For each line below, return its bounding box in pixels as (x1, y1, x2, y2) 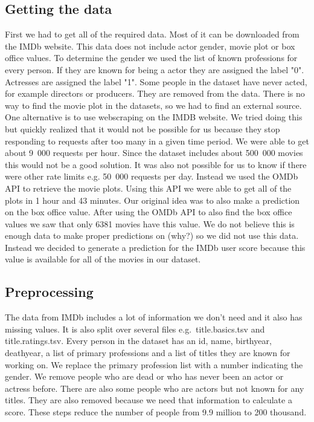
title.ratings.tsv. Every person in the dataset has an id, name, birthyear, (5, 334, 272, 347)
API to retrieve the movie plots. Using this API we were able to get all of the (5, 181, 292, 194)
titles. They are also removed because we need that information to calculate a (5, 394, 292, 406)
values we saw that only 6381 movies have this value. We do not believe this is (5, 217, 295, 230)
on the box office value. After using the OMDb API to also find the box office (5, 206, 292, 218)
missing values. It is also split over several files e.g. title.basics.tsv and (5, 322, 265, 335)
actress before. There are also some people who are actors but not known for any (5, 381, 304, 394)
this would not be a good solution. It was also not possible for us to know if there (5, 158, 307, 170)
